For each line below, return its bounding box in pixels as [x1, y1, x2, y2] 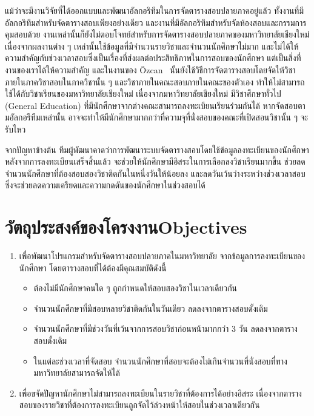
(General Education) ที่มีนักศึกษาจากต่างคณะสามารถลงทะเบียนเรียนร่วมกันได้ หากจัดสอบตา [5, 99, 306, 111]
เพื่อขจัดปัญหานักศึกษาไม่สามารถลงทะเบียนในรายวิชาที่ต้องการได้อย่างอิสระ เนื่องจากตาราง [19, 386, 302, 399]
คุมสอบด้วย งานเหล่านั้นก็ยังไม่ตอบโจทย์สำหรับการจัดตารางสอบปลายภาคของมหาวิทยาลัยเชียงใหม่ [5, 28, 310, 41]
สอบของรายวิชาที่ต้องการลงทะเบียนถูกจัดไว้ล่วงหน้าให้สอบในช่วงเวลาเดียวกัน [19, 398, 260, 411]
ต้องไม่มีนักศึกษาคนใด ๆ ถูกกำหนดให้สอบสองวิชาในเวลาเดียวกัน [33, 282, 238, 294]
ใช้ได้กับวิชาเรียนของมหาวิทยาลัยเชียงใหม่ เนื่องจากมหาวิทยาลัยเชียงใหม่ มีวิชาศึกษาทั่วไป [5, 87, 281, 100]
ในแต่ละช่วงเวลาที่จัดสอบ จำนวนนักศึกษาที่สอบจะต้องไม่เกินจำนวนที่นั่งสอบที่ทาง [33, 354, 287, 367]
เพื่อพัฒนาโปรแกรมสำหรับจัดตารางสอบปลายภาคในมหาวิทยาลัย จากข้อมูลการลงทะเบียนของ [19, 249, 306, 262]
